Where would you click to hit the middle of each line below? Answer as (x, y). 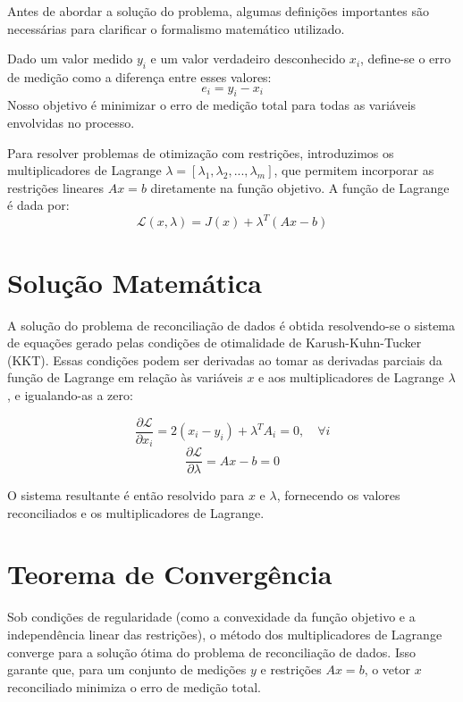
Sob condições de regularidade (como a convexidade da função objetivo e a (211, 617)
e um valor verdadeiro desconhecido (248, 58)
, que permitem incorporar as (354, 170)
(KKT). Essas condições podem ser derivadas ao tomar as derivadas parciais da (225, 359)
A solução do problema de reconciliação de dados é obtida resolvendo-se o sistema (231, 325)
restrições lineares (56, 187)
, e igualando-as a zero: (70, 394)
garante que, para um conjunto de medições (127, 669)
